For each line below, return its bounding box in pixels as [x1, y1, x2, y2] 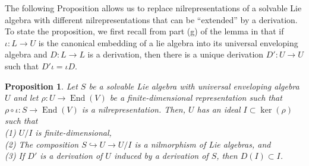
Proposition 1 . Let [5, 79, 78, 92]
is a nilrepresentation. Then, [81, 103, 186, 115]
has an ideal [197, 103, 241, 115]
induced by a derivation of [113, 149, 209, 162]
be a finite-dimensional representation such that [109, 91, 282, 104]
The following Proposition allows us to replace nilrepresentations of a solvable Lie [5, 2, 302, 14]
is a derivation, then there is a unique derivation [87, 48, 264, 60]
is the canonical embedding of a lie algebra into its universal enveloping [38, 36, 298, 49]
